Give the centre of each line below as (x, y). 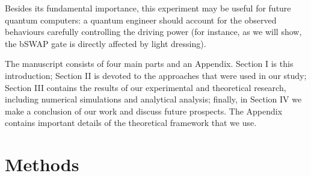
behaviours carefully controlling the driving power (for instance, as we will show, (153, 32)
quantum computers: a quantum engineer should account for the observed (141, 20)
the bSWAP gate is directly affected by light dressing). (106, 43)
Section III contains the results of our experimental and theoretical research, (146, 87)
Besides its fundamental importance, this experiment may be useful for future (148, 8)
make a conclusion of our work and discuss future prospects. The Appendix (144, 111)
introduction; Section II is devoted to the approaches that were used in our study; (156, 75)
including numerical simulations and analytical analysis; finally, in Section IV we (153, 99)
